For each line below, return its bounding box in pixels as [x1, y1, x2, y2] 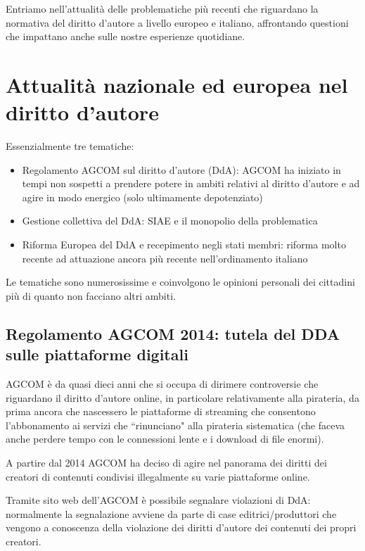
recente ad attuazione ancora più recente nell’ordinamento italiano [22, 251, 308, 265]
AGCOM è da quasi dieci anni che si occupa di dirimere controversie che [6, 376, 319, 391]
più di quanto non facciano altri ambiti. [6, 288, 176, 303]
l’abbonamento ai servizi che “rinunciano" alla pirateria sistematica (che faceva [6, 417, 345, 432]
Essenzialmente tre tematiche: [6, 139, 134, 153]
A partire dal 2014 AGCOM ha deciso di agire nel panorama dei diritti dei [6, 455, 327, 469]
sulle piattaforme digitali [6, 343, 188, 365]
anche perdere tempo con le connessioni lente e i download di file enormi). [6, 431, 324, 446]
